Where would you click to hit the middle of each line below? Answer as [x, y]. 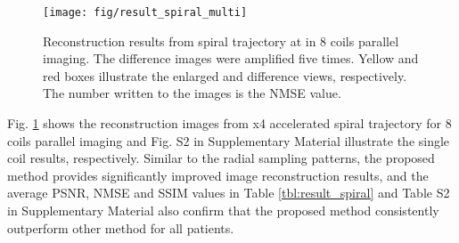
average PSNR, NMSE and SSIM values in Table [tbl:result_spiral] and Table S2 [229, 193]
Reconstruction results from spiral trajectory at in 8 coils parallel [221, 40]
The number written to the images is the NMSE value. [192, 93]
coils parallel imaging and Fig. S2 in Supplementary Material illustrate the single [229, 140]
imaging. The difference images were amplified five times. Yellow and [231, 58]
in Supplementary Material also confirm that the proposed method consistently [223, 210]
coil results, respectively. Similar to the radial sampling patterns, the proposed [221, 158]
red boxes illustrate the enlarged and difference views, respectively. [225, 75]
